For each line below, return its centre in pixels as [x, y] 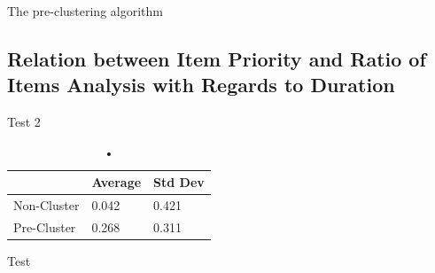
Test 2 [24, 122]
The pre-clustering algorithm [85, 11]
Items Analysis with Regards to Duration [201, 85]
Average [117, 182]
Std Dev [179, 182]
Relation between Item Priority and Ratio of [217, 58]
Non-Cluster [47, 205]
